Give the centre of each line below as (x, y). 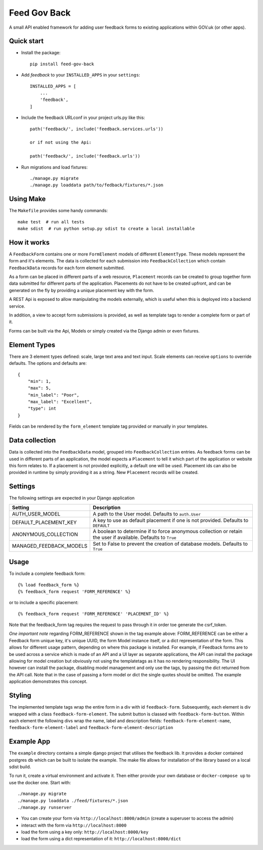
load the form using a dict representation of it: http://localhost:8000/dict (101, 839)
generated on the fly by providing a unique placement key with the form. (82, 290)
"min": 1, (39, 381)
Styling (20, 696)
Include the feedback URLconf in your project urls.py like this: (83, 118)
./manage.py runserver (45, 807)
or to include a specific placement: (44, 603)
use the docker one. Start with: (40, 782)
